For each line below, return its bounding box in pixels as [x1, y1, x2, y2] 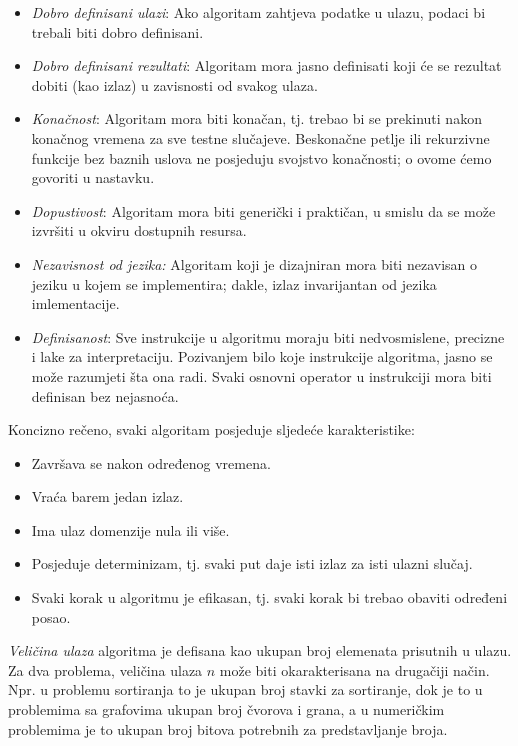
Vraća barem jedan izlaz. [31, 486, 184, 507]
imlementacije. [31, 293, 120, 314]
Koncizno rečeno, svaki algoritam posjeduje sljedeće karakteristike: [8, 419, 415, 440]
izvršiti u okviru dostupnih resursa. [31, 220, 247, 241]
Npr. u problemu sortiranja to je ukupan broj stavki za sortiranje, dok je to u [8, 679, 483, 700]
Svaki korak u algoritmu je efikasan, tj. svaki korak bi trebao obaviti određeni [31, 587, 508, 608]
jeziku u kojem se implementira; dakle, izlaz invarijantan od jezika [31, 273, 437, 294]
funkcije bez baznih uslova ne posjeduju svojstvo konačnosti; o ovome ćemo [31, 147, 492, 168]
